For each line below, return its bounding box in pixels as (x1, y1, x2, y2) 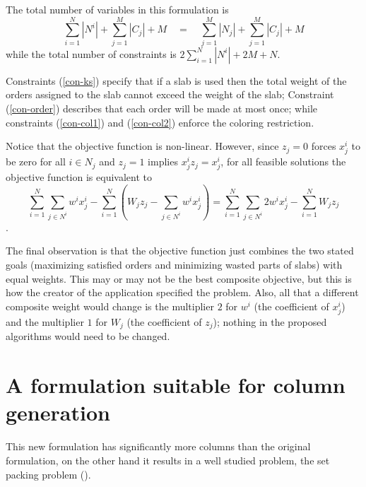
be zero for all (6, 154, 66, 169)
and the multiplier (6, 314, 84, 329)
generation (6, 398, 110, 427)
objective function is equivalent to (6, 170, 152, 184)
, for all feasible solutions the (220, 154, 346, 169)
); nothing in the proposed (213, 314, 327, 329)
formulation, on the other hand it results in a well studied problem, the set (6, 452, 330, 467)
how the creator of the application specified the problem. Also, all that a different (6, 285, 359, 300)
